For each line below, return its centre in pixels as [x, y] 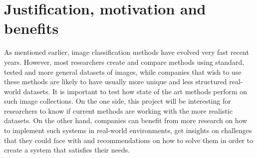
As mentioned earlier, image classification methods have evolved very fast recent [127, 52]
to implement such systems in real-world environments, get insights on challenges [128, 130]
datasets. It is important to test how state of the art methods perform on [135, 91]
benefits [31, 28]
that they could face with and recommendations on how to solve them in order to [129, 140]
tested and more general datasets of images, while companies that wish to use [123, 72]
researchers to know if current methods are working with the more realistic [118, 110]
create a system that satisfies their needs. [67, 150]
